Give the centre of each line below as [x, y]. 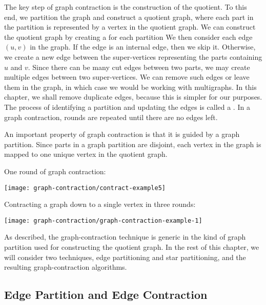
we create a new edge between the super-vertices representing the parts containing [133, 56]
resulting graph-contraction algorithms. [66, 267]
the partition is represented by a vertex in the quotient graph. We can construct [130, 27]
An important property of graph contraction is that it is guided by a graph [122, 134]
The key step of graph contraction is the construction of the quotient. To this [126, 7]
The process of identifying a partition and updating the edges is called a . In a [127, 107]
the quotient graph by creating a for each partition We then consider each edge [128, 37]
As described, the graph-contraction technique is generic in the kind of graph [125, 237]
